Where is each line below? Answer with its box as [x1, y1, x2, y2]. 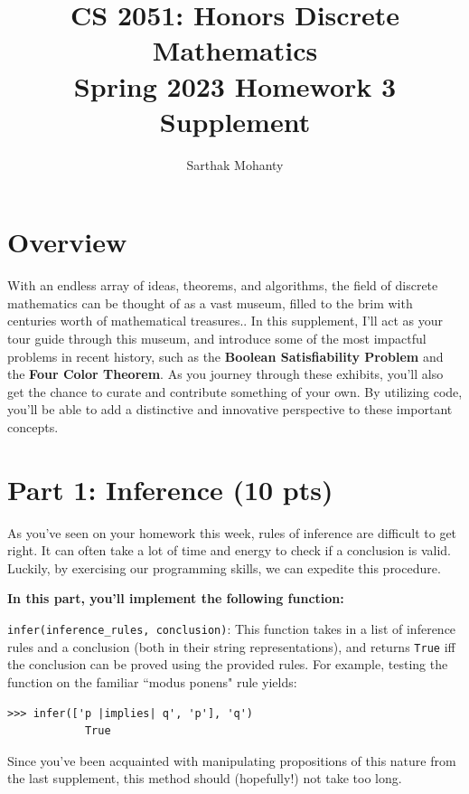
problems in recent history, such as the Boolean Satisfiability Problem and [7, 346, 444, 365]
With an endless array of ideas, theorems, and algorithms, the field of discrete [7, 276, 438, 295]
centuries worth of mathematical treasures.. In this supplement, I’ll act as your [7, 311, 444, 330]
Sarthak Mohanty [186, 155, 284, 174]
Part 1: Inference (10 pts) [7, 470, 333, 507]
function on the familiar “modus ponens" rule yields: [7, 672, 297, 691]
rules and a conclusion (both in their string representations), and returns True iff [7, 637, 455, 656]
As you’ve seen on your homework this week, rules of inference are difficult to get [7, 523, 457, 542]
